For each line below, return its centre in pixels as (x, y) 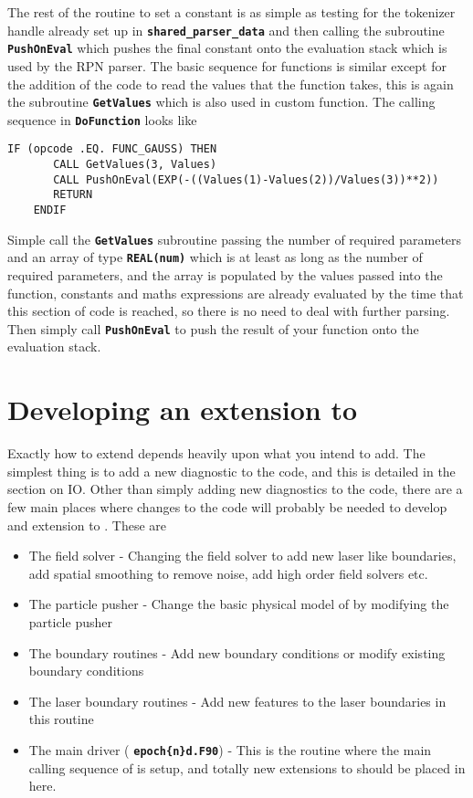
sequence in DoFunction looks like (102, 119)
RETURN (73, 195)
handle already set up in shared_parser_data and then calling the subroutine (226, 30)
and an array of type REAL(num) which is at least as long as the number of (215, 257)
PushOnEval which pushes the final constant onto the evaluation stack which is (227, 48)
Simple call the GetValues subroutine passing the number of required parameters (235, 239)
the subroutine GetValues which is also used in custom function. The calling (221, 102)
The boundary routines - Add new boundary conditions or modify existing (237, 652)
